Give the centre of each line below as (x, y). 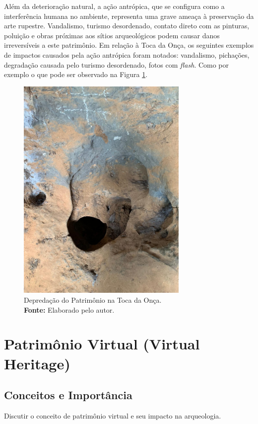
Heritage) (37, 363)
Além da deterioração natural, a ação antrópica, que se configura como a (114, 6)
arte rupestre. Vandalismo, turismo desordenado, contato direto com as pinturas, (127, 26)
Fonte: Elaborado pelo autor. (69, 309)
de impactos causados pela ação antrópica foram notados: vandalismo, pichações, (127, 54)
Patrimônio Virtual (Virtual (102, 344)
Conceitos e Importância (68, 395)
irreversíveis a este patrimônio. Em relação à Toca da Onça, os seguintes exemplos (129, 45)
